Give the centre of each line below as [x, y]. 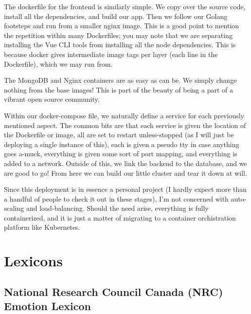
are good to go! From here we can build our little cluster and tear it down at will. [125, 173]
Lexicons [34, 261]
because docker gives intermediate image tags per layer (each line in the [111, 54]
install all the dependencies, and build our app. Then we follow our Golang [116, 16]
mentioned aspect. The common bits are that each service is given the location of [125, 125]
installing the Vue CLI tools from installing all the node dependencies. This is [120, 45]
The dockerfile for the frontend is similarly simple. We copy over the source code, [125, 6]
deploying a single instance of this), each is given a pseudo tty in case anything [122, 144]
